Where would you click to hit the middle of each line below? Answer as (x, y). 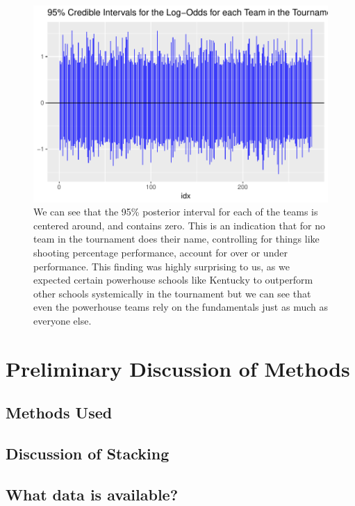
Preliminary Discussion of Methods (178, 368)
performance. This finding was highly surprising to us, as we (162, 266)
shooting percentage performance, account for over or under (160, 253)
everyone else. (63, 320)
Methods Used (59, 413)
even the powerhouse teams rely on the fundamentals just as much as (181, 307)
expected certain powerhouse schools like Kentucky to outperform (173, 280)
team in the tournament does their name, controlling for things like (176, 239)
